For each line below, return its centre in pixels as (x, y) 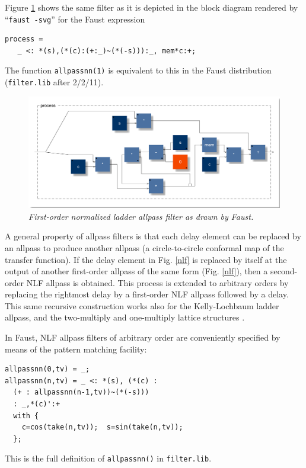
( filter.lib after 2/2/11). (54, 82)
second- (284, 271)
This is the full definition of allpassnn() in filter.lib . (108, 458)
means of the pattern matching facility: (76, 349)
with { (26, 416)
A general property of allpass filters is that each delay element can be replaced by (153, 236)
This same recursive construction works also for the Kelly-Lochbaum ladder (142, 305)
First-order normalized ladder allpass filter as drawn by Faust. (141, 216)
